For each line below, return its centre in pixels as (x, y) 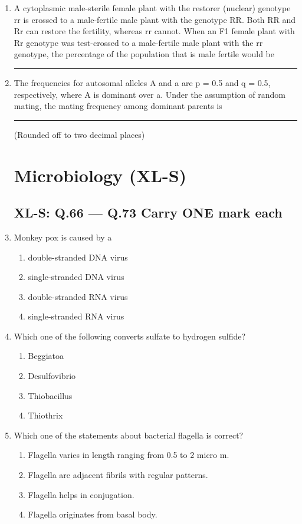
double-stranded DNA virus (78, 257)
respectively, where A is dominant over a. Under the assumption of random (150, 94)
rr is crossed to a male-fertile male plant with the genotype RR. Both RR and (155, 19)
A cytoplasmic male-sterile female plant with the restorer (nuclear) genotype (152, 8)
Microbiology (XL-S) (100, 175)
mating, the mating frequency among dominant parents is (118, 106)
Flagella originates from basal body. (93, 514)
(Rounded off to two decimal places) (79, 134)
